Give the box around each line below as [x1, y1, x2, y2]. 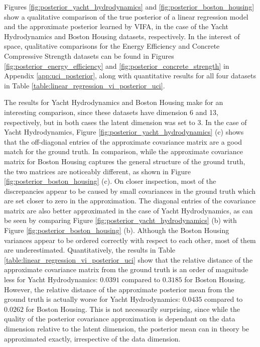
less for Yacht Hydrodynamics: [4, 274, 98, 285]
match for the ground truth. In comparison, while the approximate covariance [4, 146, 243, 157]
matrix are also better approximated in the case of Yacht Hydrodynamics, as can [4, 205, 253, 215]
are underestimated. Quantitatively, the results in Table [4, 245, 176, 255]
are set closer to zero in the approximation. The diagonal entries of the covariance [4, 195, 256, 206]
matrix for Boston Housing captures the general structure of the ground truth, [4, 156, 245, 166]
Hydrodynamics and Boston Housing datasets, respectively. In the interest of [4, 31, 240, 41]
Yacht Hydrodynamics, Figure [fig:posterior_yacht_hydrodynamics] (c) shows [4, 127, 244, 137]
